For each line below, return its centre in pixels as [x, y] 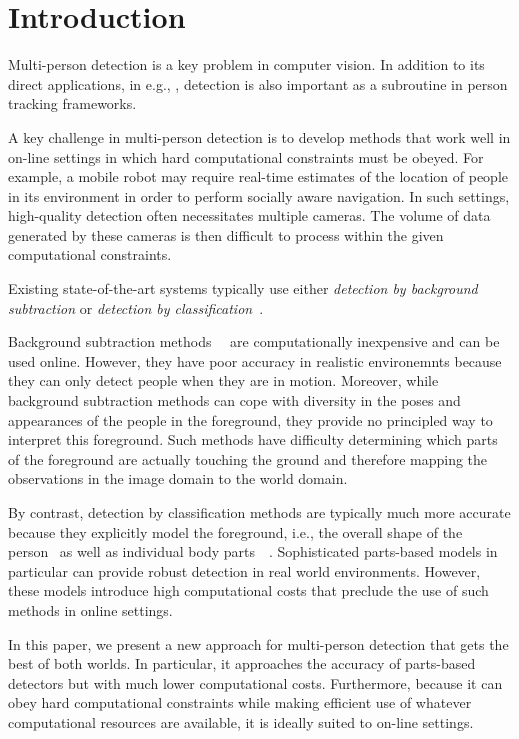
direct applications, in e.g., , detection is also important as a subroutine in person [258, 83]
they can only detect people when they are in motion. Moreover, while [223, 380]
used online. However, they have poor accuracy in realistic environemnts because [255, 360]
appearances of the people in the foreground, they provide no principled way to [250, 419]
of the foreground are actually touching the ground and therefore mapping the [248, 458]
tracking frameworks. [72, 103]
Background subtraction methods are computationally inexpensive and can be [254, 341]
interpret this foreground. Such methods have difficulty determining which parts [253, 439]
